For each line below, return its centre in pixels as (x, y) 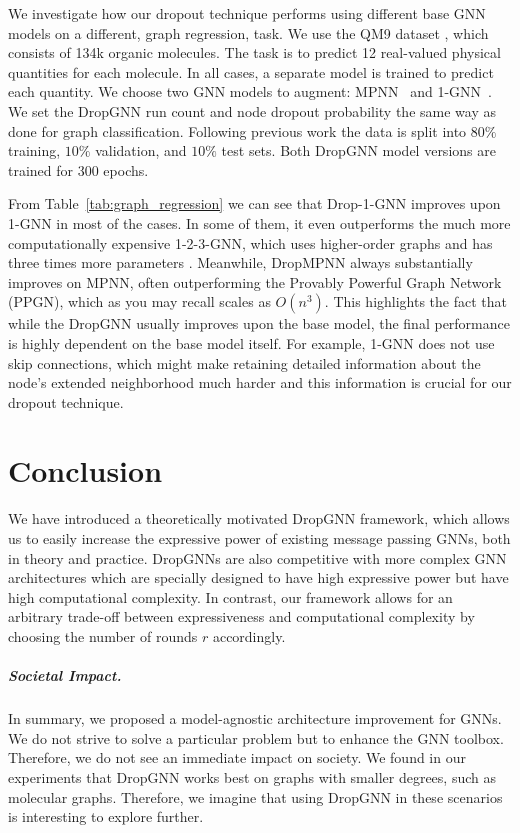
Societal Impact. (65, 675)
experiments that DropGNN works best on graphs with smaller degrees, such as (252, 776)
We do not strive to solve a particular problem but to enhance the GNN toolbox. (256, 737)
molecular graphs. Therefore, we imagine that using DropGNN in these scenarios (255, 796)
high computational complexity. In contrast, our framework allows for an (230, 596)
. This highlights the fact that (415, 301)
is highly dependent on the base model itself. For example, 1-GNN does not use (251, 342)
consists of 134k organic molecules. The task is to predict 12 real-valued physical (254, 52)
